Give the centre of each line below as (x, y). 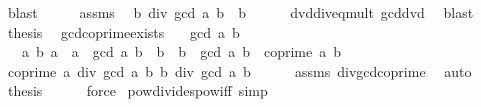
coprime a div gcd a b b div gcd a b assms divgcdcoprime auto (239, 70)
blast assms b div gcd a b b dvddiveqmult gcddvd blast (240, 12)
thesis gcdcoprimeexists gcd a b (123, 31)
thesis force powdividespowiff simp (137, 90)
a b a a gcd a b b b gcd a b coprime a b (181, 51)
